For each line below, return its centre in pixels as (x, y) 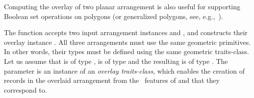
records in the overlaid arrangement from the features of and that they (112, 80)
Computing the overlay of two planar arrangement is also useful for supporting (122, 6)
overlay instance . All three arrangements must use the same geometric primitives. (127, 42)
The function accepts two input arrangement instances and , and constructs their (126, 32)
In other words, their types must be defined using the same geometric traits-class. (127, 51)
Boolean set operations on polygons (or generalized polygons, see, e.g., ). (114, 16)
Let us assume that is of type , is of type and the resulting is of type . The (116, 61)
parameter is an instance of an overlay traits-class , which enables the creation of (124, 70)
